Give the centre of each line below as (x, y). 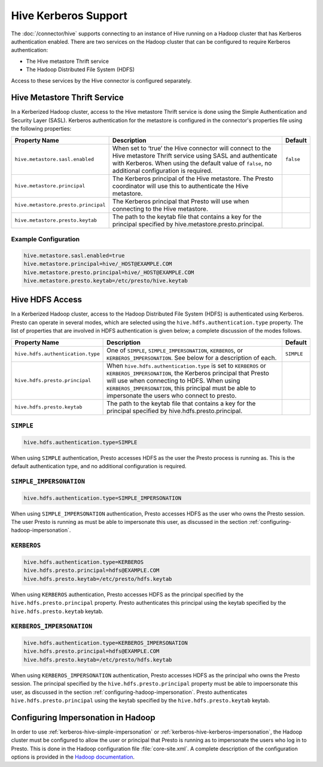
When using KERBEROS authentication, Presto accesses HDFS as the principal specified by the (127, 594)
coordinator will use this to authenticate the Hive (180, 186)
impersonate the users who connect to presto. (172, 395)
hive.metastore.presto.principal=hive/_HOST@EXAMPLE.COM (109, 272)
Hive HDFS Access (46, 300)
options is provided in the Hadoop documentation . (73, 757)
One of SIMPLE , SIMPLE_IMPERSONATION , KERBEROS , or (175, 350)
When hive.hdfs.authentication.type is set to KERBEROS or (186, 365)
